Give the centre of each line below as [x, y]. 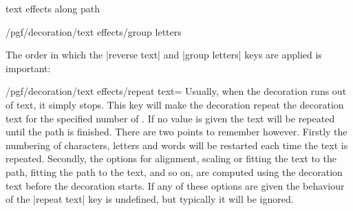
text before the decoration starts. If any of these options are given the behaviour [175, 185]
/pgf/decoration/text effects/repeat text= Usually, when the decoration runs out [176, 91]
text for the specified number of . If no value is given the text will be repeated [170, 118]
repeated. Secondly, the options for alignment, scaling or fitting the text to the [171, 158]
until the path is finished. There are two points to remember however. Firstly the [176, 132]
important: [28, 68]
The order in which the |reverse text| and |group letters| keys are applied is [164, 55]
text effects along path [53, 8]
